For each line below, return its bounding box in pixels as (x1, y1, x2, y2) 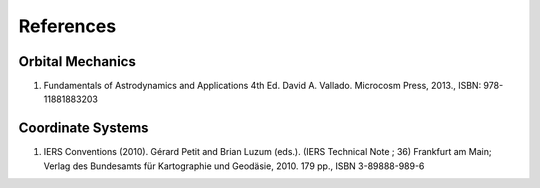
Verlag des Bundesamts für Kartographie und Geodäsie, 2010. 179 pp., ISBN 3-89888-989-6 (43, 160, 425, 172)
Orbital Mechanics (18, 53, 137, 70)
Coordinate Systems (18, 120, 149, 137)
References (18, 15, 117, 37)
